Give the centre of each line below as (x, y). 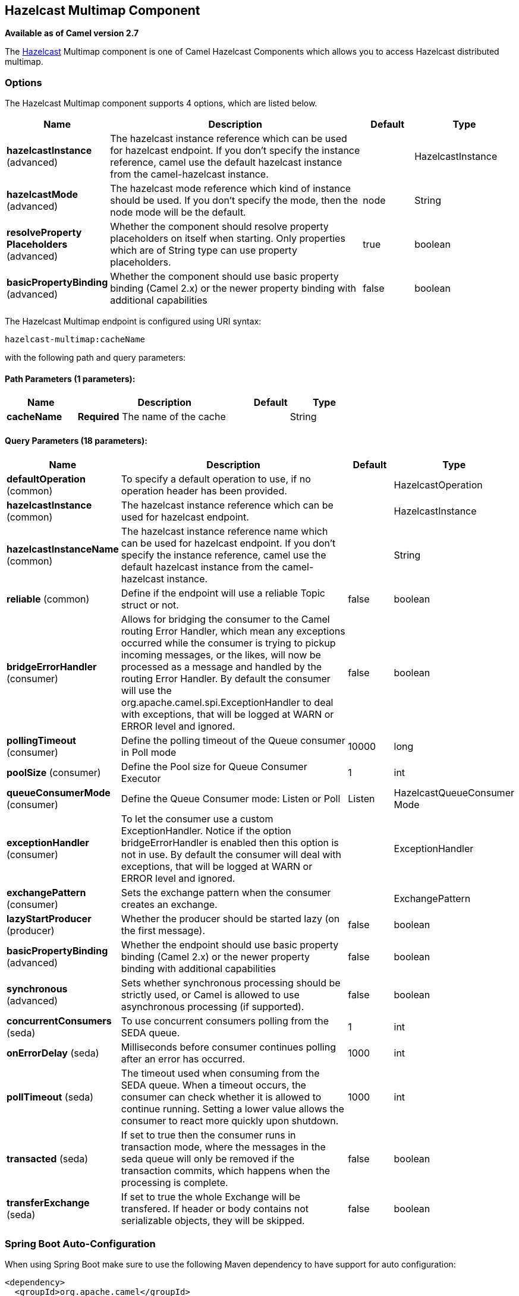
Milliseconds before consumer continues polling (228, 1047)
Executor (141, 778)
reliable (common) (48, 599)
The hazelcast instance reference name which (224, 531)
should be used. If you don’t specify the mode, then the (234, 201)
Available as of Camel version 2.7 (72, 33)
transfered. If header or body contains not (215, 1208)
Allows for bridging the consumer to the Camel (225, 619)
